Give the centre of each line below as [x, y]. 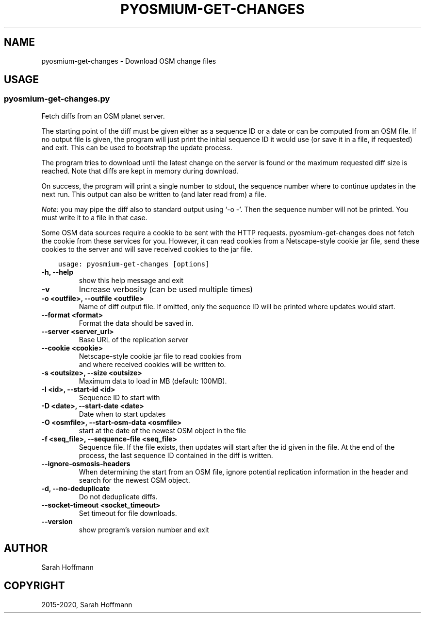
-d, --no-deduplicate [76, 488]
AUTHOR [26, 548]
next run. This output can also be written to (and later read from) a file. [154, 194]
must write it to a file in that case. [94, 217]
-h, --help [57, 272]
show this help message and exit [131, 280]
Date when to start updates [122, 414]
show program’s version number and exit [144, 529]
